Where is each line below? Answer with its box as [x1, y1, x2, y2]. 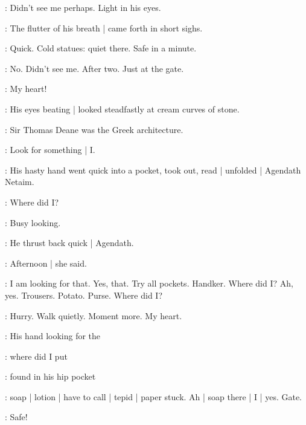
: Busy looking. [5, 216, 61, 229]
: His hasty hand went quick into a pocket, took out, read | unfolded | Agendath [5, 163, 301, 176]
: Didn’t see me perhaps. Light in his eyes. [5, 1, 161, 13]
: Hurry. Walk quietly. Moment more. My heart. [5, 309, 182, 322]
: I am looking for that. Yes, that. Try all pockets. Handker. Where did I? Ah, [5, 277, 293, 290]
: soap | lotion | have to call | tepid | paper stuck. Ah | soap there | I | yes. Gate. [5, 390, 302, 403]
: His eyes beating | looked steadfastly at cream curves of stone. [5, 102, 240, 115]
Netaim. [5, 175, 34, 188]
